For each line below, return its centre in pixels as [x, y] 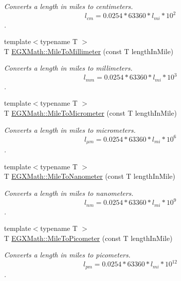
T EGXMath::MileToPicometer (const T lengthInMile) [88, 238]
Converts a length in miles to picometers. [67, 255]
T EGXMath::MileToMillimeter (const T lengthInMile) [89, 51]
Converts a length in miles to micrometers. [70, 129]
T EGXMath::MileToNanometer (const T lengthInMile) [90, 176]
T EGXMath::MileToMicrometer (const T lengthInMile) [90, 113]
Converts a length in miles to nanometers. [69, 193]
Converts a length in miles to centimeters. [68, 6]
